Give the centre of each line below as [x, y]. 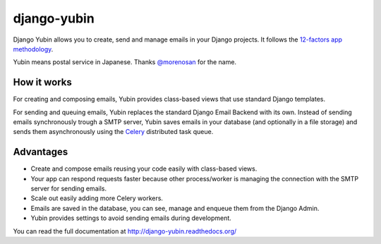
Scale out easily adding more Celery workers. [97, 198]
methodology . [33, 49]
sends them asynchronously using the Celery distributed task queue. [113, 132]
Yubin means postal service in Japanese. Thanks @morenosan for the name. [125, 62]
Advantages [41, 152]
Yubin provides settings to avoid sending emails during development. [131, 218]
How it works [42, 82]
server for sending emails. [69, 189]
